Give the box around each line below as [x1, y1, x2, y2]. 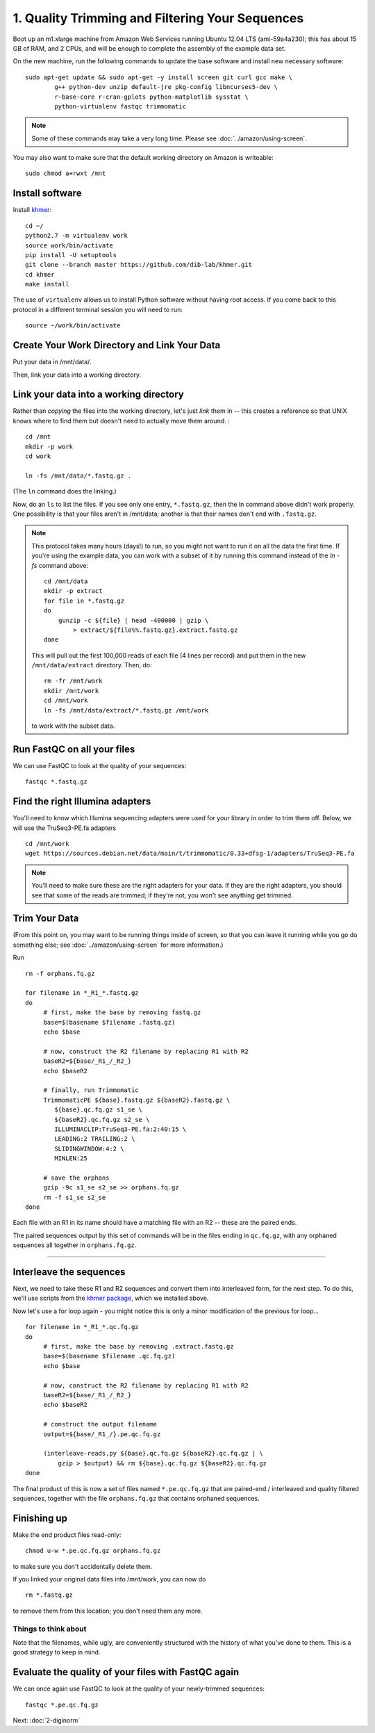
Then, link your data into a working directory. [12, 371, 142, 379]
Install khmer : [12, 206, 52, 214]
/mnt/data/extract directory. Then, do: [31, 661, 152, 669]
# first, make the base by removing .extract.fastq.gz [43, 1342, 234, 1351]
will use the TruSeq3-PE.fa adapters [12, 824, 117, 832]
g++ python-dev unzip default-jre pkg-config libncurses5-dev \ [54, 83, 278, 91]
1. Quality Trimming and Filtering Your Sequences [12, 10, 304, 26]
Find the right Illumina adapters [12, 796, 151, 808]
